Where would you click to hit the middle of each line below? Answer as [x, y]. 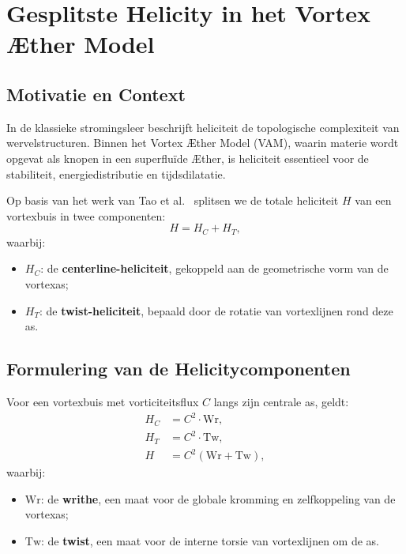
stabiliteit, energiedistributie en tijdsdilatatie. [116, 173]
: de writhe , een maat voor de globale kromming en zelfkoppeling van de [218, 498]
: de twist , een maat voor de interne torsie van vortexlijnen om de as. [210, 540]
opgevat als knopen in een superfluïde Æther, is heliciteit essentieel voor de [188, 158]
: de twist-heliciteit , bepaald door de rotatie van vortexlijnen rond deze [216, 310]
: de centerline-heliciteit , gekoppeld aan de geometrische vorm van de [214, 268]
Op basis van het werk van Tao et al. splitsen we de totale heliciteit [173, 200]
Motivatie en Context [96, 94]
